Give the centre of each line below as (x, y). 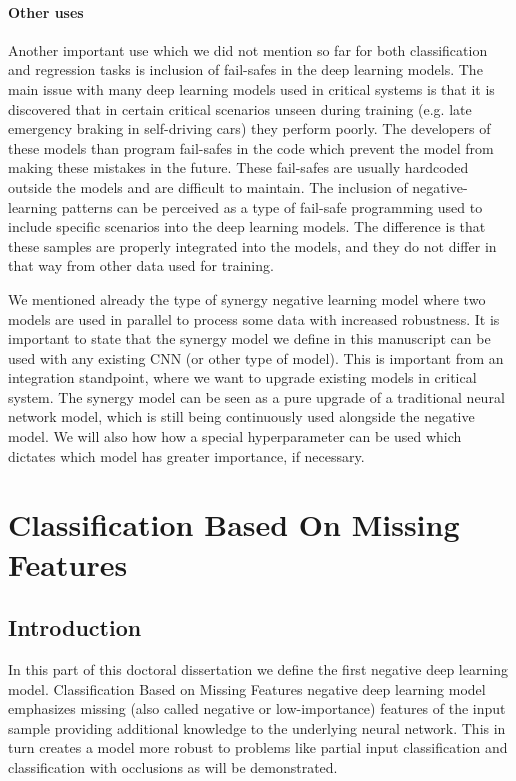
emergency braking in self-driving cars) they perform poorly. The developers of (249, 128)
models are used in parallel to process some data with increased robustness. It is (254, 318)
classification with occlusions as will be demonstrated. (173, 767)
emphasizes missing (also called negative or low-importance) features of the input (257, 708)
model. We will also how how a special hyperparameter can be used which (235, 436)
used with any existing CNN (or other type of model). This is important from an (256, 357)
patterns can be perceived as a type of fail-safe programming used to (272, 206)
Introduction (75, 627)
